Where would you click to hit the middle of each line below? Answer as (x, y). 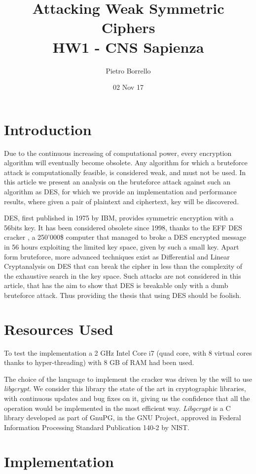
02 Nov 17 (128, 87)
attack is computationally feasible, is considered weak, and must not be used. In (125, 172)
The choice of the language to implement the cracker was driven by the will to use (128, 379)
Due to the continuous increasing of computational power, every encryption (118, 153)
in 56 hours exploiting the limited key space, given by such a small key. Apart (122, 246)
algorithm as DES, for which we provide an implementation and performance (120, 191)
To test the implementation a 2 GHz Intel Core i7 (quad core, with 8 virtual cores (128, 352)
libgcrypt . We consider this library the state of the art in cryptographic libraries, (125, 388)
